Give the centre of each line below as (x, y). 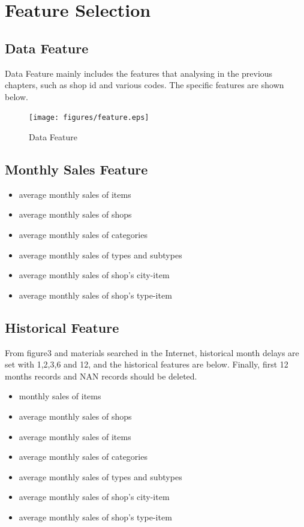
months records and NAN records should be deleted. (101, 376)
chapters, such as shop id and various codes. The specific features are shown (145, 85)
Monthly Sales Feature (76, 169)
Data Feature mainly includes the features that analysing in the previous (139, 73)
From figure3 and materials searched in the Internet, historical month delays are (152, 352)
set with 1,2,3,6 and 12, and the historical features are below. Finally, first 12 (147, 364)
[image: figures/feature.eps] (89, 118)
